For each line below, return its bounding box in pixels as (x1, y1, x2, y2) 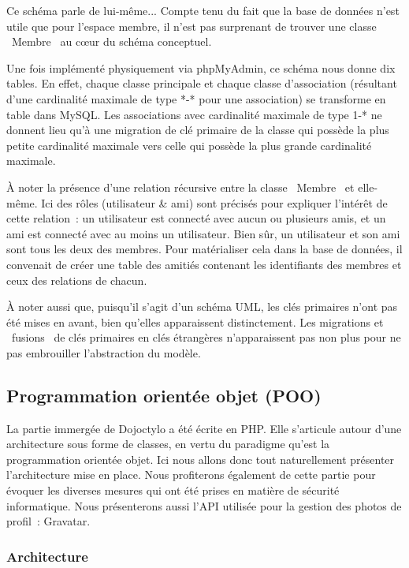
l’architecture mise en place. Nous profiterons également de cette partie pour (6, 466, 376, 483)
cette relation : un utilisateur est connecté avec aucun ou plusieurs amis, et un (6, 210, 386, 226)
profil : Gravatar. (6, 513, 91, 529)
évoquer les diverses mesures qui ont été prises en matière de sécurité (6, 482, 340, 499)
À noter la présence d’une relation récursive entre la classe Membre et (6, 178, 355, 195)
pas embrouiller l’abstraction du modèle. (6, 344, 201, 361)
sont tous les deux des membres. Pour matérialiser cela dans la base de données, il (6, 241, 403, 257)
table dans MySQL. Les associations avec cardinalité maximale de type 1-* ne (6, 106, 382, 122)
